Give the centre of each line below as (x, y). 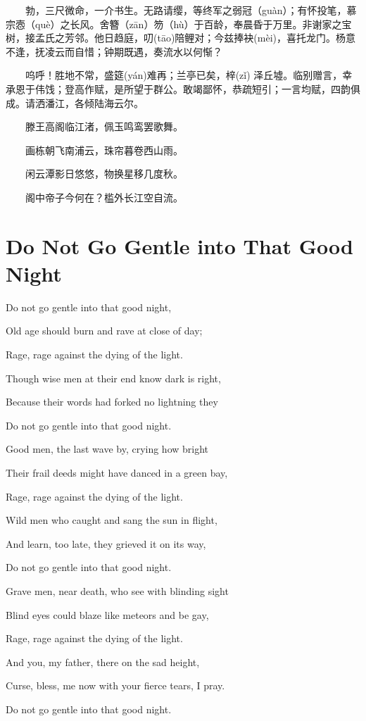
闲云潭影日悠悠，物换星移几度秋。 (104, 174)
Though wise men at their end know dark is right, (113, 378)
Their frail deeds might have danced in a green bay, (117, 472)
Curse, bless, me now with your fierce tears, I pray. (115, 685)
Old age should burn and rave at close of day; (104, 331)
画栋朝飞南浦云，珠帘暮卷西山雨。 (104, 150)
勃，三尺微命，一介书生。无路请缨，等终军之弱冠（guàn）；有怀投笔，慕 (191, 10)
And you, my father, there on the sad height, (103, 662)
